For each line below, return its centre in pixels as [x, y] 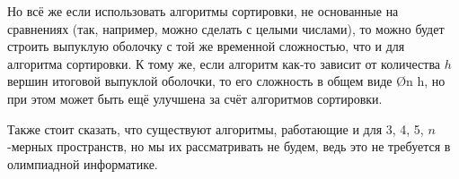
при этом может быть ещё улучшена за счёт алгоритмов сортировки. [195, 98]
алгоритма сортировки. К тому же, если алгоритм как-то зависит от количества [224, 63]
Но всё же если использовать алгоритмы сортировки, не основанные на [203, 11]
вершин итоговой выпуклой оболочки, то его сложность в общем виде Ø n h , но [226, 81]
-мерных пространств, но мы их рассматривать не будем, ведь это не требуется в [229, 146]
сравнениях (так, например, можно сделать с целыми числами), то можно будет [226, 28]
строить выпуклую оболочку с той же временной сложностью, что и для [206, 46]
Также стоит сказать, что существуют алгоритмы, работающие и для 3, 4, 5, [216, 128]
